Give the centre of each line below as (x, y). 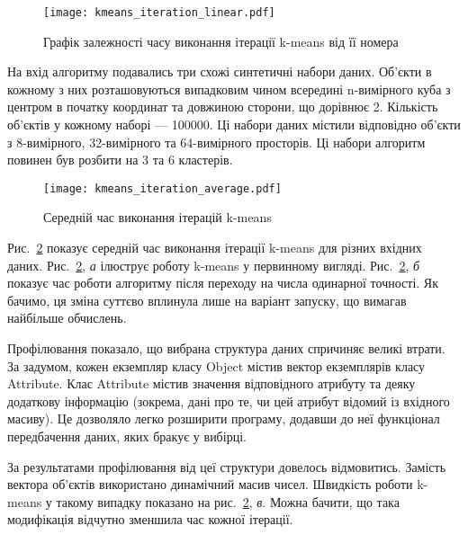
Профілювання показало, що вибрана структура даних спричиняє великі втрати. (226, 348)
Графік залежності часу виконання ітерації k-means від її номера (221, 41)
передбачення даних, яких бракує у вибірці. (127, 436)
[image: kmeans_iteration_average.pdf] (162, 188)
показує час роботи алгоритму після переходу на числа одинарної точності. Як (223, 283)
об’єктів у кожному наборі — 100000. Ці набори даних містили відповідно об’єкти (234, 125)
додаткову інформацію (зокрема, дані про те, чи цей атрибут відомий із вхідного (229, 400)
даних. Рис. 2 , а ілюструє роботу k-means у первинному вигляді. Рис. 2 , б (214, 265)
